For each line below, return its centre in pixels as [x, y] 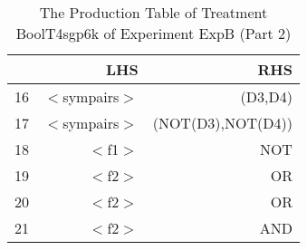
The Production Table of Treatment [153, 12]
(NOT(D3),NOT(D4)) [222, 123]
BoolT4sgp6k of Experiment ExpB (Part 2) [153, 33]
